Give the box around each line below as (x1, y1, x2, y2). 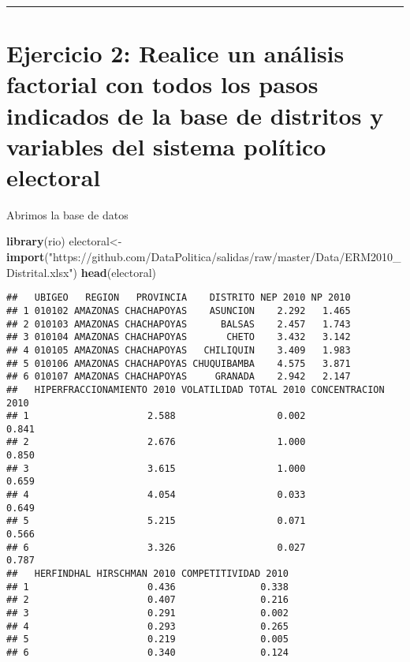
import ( (6, 249, 49, 265)
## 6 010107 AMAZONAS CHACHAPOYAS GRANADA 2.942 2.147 (6, 371, 351, 383)
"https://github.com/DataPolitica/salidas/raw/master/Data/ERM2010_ (48, 249, 401, 265)
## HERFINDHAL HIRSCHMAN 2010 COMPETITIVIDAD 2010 (6, 568, 289, 580)
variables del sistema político (6, 129, 326, 162)
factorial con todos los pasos (6, 68, 319, 100)
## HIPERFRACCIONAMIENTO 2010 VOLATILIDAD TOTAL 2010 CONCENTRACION (6, 383, 385, 395)
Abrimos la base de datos (6, 206, 129, 223)
